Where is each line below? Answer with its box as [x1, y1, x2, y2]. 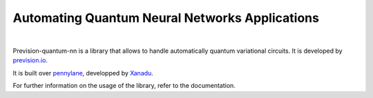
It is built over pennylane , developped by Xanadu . [12, 69, 153, 77]
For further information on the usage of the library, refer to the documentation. [12, 82, 236, 90]
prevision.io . [12, 56, 48, 64]
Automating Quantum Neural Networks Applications [12, 10, 319, 25]
